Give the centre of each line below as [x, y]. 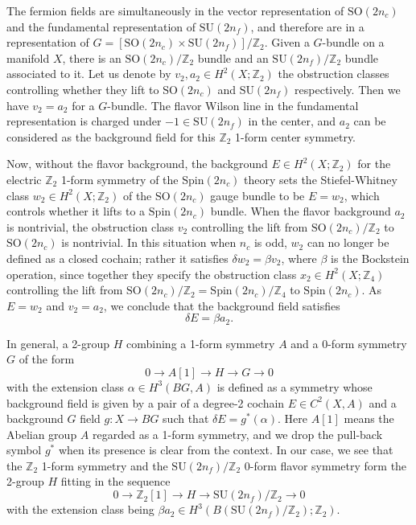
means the [369, 418]
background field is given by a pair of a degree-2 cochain [146, 402]
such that [186, 418]
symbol [24, 450]
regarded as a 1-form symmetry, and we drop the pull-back [238, 434]
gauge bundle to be [257, 195]
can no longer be [348, 242]
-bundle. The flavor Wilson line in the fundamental [233, 105]
